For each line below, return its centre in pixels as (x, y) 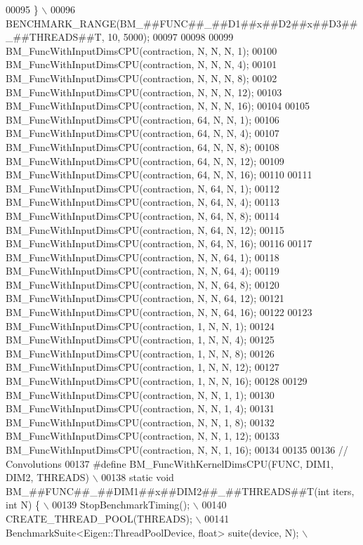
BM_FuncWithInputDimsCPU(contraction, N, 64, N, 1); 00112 (143, 188)
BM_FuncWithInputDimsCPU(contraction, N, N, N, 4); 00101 (141, 64)
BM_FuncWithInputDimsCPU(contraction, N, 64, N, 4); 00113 (143, 202)
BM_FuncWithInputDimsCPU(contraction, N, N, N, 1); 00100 (141, 50)
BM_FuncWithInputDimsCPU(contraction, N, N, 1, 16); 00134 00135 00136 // (177, 449)
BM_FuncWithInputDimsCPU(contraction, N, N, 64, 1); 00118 (143, 257)
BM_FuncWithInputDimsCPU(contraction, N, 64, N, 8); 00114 (143, 215)
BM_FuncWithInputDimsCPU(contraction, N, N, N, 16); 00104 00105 (158, 106)
